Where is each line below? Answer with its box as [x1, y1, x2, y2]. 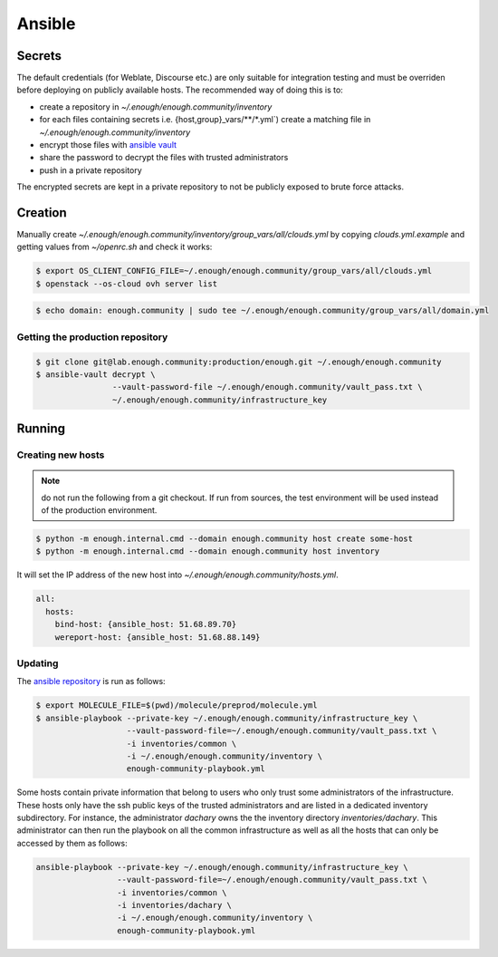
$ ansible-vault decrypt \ [35, 369, 156, 380]
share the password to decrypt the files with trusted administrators [39, 152, 289, 163]
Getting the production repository [16, 331, 168, 343]
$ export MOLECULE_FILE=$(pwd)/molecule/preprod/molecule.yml [35, 701, 318, 710]
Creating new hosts [16, 449, 105, 461]
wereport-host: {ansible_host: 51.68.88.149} [54, 632, 261, 643]
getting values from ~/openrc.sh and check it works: [16, 241, 213, 253]
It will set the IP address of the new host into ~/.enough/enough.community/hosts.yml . [16, 569, 339, 580]
